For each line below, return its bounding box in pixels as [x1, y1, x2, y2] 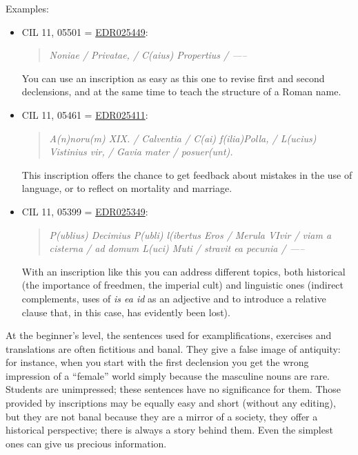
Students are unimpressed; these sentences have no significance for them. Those [6, 382, 341, 396]
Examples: [6, 1, 49, 15]
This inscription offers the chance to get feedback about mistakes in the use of [21, 167, 352, 182]
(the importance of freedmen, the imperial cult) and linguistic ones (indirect [21, 278, 344, 292]
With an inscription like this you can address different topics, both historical [21, 264, 346, 278]
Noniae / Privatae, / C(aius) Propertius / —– [49, 48, 247, 62]
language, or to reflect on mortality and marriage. [21, 181, 232, 195]
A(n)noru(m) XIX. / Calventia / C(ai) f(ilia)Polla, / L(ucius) [49, 130, 317, 145]
